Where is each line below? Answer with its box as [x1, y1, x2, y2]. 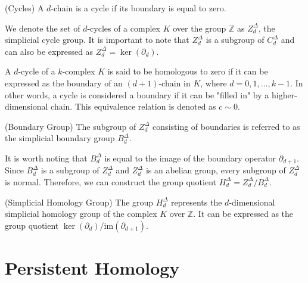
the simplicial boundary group [5, 132, 115, 144]
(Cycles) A [5, 2, 44, 14]
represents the [171, 195, 222, 208]
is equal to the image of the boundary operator [104, 151, 276, 164]
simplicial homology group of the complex [5, 207, 157, 220]
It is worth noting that [5, 151, 88, 164]
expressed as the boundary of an [5, 76, 123, 89]
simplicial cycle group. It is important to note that [5, 33, 189, 46]
